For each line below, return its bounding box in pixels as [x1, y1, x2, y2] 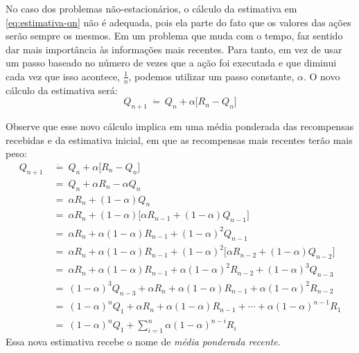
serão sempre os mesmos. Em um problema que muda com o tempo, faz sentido [6, 28, 343, 43]
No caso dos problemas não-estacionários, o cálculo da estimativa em [6, 1, 297, 15]
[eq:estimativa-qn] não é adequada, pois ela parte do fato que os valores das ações [6, 15, 351, 29]
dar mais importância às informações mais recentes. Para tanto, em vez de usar [6, 42, 342, 56]
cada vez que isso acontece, [6, 69, 120, 83]
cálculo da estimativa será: [6, 82, 118, 97]
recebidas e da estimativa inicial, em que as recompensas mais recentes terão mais [6, 132, 353, 147]
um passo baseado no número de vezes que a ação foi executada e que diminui [6, 55, 337, 70]
